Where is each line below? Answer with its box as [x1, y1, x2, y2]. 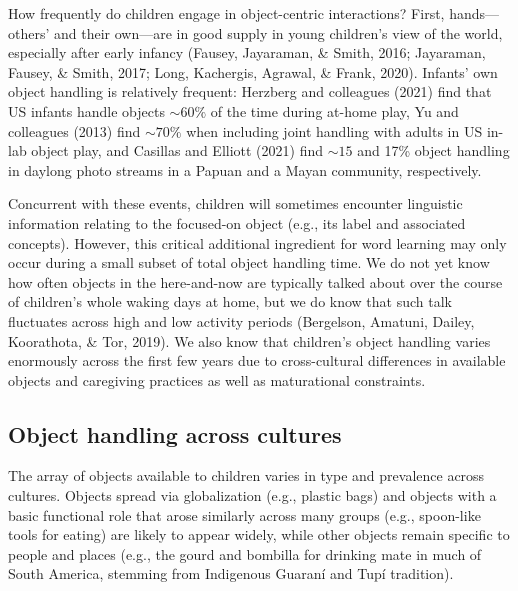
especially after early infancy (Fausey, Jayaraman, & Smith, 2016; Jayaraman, [8, 42, 486, 63]
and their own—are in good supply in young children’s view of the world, [54, 22, 503, 43]
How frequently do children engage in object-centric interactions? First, [8, 3, 445, 23]
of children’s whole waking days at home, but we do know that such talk [8, 291, 452, 312]
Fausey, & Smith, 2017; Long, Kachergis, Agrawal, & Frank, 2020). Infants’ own [8, 61, 498, 82]
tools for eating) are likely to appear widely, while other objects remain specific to [8, 524, 510, 545]
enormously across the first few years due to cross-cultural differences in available [8, 350, 506, 371]
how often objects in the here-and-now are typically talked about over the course [8, 271, 503, 292]
